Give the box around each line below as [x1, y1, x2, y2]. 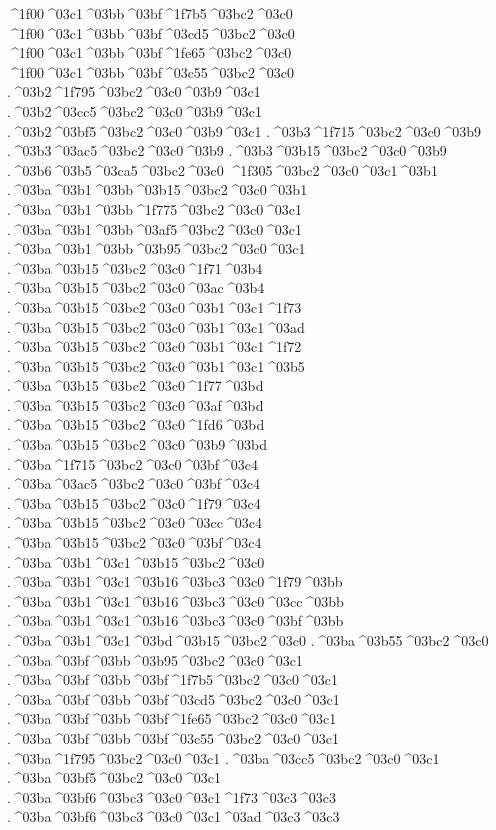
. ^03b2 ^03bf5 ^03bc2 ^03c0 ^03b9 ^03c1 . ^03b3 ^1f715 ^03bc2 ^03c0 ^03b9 [7, 120, 482, 141]
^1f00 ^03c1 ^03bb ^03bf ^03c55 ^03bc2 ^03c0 [7, 61, 294, 82]
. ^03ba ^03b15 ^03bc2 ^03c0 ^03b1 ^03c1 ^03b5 [7, 355, 305, 376]
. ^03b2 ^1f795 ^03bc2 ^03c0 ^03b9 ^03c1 [7, 81, 261, 102]
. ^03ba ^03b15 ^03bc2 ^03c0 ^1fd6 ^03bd [7, 414, 265, 435]
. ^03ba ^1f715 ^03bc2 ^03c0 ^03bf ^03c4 [7, 453, 259, 474]
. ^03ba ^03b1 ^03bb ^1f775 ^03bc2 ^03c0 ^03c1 [7, 198, 303, 219]
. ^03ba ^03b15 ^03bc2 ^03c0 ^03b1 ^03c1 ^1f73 [7, 296, 302, 317]
